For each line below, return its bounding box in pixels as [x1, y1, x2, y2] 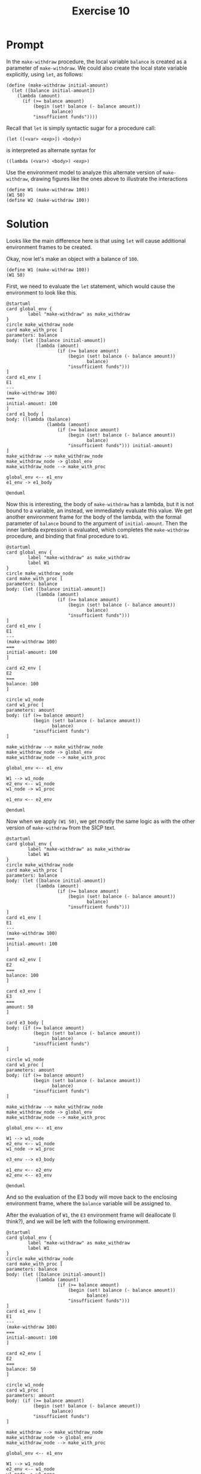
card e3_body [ [6, 1020, 44, 1026]
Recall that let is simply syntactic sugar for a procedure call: [6, 124, 156, 132]
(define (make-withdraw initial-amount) [6, 82, 109, 88]
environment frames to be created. [6, 243, 92, 251]
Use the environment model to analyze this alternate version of [6, 168, 162, 176]
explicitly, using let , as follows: [6, 70, 83, 78]
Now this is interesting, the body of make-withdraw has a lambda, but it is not [6, 500, 194, 507]
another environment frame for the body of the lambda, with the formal [6, 513, 182, 521]
